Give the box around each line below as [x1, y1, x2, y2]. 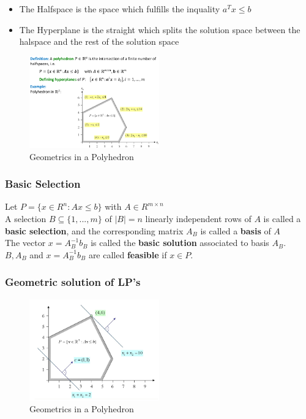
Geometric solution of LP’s [5, 274, 141, 290]
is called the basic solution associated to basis [91, 236, 269, 249]
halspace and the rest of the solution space [19, 35, 179, 48]
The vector [5, 236, 46, 249]
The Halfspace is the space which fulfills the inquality [19, 2, 220, 15]
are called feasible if [88, 248, 167, 261]
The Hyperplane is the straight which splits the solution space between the [19, 23, 300, 36]
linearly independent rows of [145, 212, 252, 225]
